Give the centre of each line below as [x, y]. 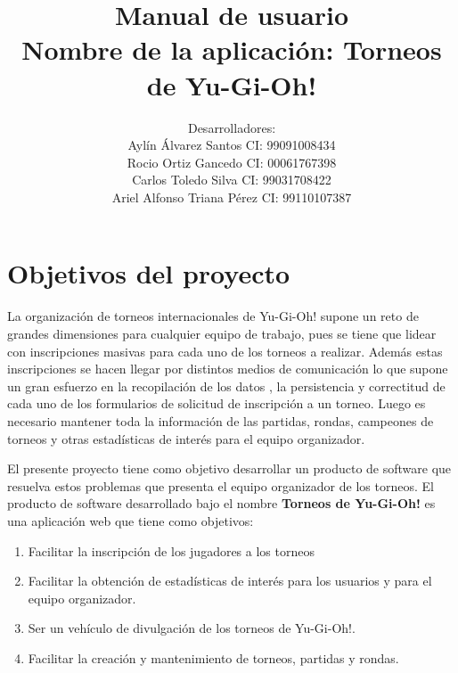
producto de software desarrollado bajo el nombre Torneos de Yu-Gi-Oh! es [221, 503]
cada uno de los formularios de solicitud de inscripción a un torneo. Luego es [217, 403]
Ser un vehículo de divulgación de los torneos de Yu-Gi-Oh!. [192, 628]
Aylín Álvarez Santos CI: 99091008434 [232, 145]
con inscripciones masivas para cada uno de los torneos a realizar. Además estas [225, 351]
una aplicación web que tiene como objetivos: [131, 520]
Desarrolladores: [232, 127]
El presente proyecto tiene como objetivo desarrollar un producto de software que [229, 468]
